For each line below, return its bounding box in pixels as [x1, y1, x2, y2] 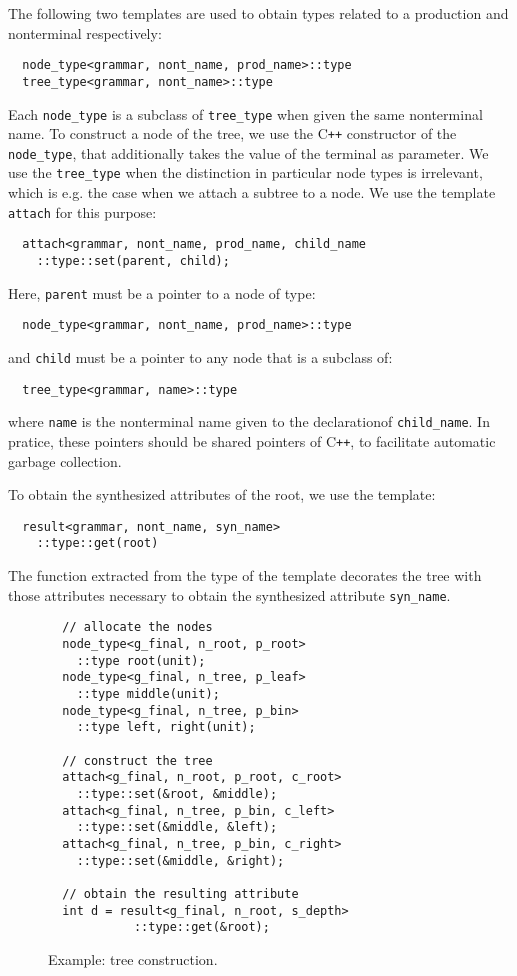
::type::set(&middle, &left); [76, 820, 278, 835]
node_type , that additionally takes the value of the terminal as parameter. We [8, 142, 489, 163]
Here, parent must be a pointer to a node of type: [8, 282, 316, 303]
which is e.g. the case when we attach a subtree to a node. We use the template [8, 182, 496, 203]
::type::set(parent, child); [36, 254, 230, 269]
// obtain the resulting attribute [62, 886, 299, 901]
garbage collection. [8, 450, 122, 471]
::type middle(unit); [76, 687, 220, 701]
